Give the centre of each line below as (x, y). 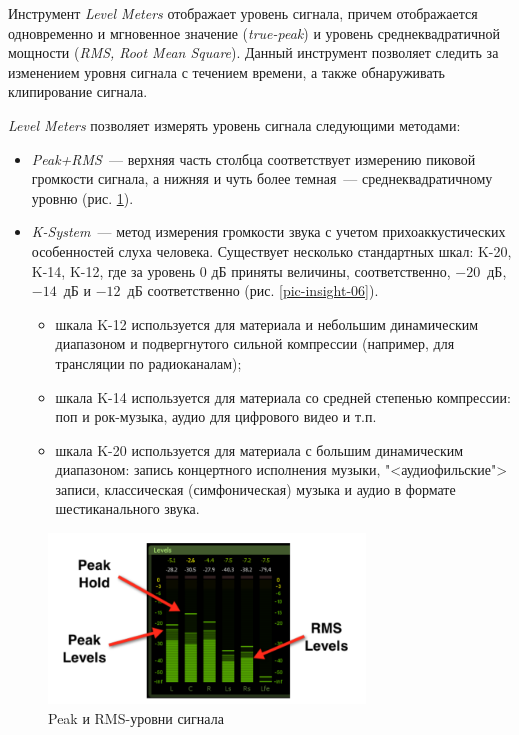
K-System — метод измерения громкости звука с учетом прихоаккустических (268, 231)
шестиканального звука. (127, 508)
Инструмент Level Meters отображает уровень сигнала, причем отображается (243, 13)
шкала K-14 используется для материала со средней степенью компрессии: (283, 396)
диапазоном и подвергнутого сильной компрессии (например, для (255, 343)
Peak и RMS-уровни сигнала (136, 717)
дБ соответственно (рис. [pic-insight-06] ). (253, 290)
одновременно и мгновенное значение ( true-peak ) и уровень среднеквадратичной (254, 32)
